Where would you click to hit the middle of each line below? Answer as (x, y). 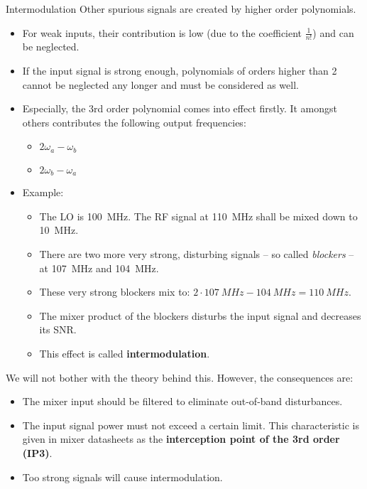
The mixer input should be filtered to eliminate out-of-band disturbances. (182, 401)
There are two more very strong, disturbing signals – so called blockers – (197, 254)
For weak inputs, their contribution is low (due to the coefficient (162, 32)
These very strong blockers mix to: (115, 292)
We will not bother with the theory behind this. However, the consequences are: (180, 377)
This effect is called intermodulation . (125, 354)
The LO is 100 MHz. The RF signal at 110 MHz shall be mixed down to (198, 216)
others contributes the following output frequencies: (134, 122)
